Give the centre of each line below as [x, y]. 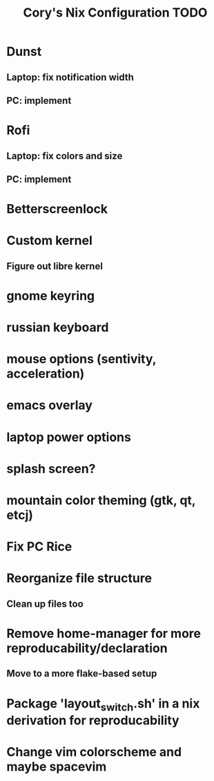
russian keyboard [58, 328]
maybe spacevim [57, 767]
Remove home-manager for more [104, 633]
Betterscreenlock [57, 209]
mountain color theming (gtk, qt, [101, 500]
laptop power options [69, 437]
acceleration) [46, 374]
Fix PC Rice [39, 547]
